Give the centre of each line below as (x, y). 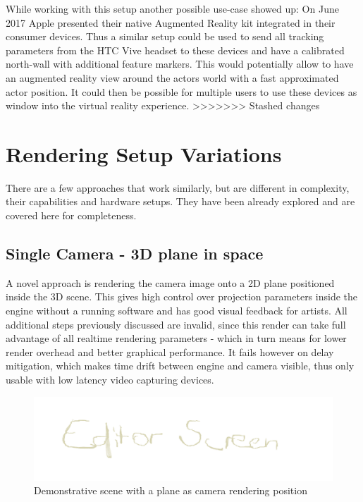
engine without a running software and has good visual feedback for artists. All (177, 311)
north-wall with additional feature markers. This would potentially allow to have (180, 64)
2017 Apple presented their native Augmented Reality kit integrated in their (171, 22)
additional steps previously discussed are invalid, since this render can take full (176, 324)
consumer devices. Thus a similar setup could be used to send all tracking (165, 36)
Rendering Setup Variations (144, 153)
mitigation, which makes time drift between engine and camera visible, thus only (180, 366)
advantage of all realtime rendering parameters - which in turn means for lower (176, 338)
